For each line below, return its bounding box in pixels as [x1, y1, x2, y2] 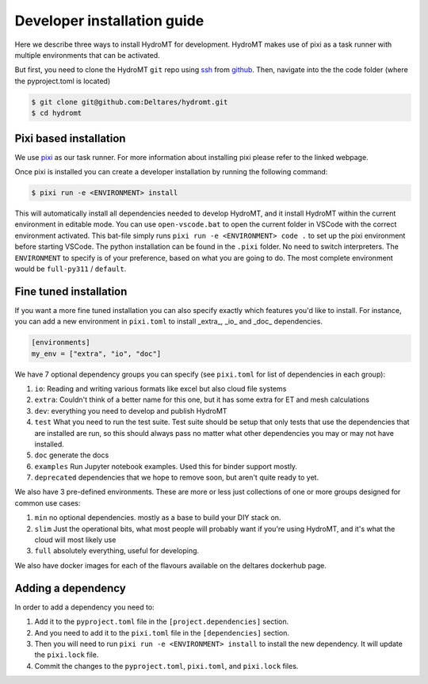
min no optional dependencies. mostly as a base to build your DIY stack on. [34, 513, 281, 522]
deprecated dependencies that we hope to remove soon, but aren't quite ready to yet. [34, 472, 319, 483]
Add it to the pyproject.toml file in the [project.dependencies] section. [34, 617, 289, 626]
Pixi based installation [14, 132, 126, 145]
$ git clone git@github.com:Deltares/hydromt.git [31, 97, 228, 106]
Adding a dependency [14, 581, 126, 594]
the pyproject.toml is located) [14, 76, 111, 86]
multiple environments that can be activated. [14, 50, 160, 59]
